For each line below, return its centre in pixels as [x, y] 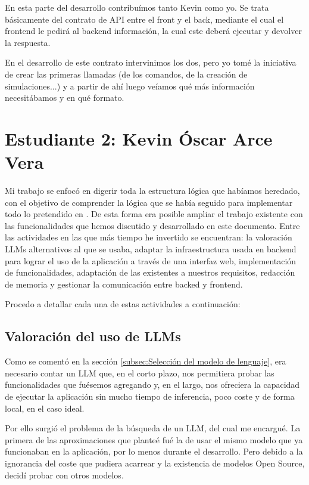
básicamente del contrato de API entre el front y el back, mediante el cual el [144, 19]
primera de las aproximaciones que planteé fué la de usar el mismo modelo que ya [154, 439]
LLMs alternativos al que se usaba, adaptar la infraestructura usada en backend [151, 249]
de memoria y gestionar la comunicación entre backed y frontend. [124, 284]
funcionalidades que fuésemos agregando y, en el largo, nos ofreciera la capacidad [152, 384]
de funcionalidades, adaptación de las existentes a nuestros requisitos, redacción [150, 272]
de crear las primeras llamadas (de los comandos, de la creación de [126, 74]
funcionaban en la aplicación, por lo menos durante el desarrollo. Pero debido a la [154, 451]
